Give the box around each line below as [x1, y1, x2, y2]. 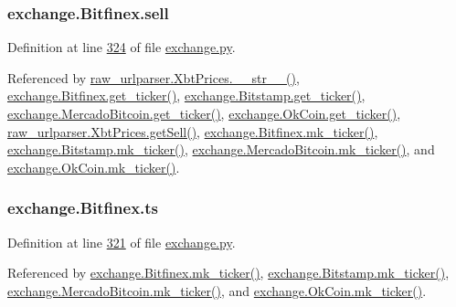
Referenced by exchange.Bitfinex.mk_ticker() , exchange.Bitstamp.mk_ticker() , [7, 263, 450, 282]
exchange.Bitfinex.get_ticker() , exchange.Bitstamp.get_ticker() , [7, 86, 366, 105]
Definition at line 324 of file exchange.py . [7, 37, 236, 57]
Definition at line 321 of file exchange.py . [7, 232, 236, 251]
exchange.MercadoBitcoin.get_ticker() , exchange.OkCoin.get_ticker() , [7, 104, 401, 122]
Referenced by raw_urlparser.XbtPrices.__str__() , [7, 68, 300, 87]
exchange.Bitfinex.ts [7, 196, 159, 219]
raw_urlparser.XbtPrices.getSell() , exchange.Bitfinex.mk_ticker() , [7, 122, 378, 141]
